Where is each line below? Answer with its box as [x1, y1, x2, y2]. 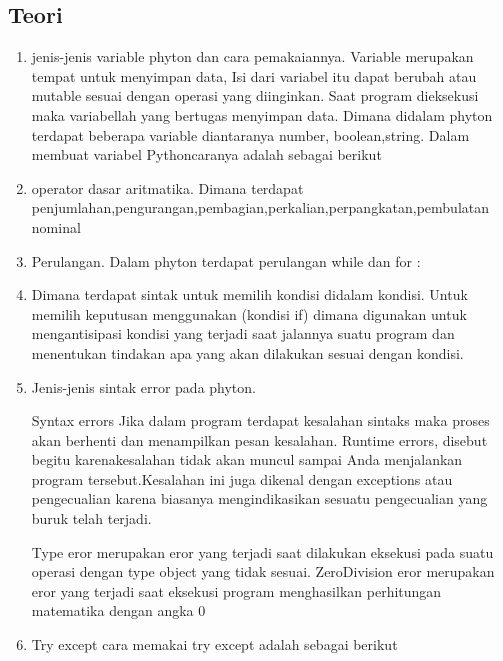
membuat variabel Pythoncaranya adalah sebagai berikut [31, 144, 382, 165]
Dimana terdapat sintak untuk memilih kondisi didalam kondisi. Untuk [31, 284, 468, 305]
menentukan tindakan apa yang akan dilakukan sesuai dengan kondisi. [31, 342, 464, 363]
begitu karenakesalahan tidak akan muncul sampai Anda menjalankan [31, 449, 463, 470]
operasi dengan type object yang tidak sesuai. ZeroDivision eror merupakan [31, 561, 495, 582]
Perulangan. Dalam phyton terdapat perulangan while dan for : [31, 250, 421, 271]
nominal [31, 216, 81, 237]
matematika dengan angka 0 [31, 600, 206, 621]
